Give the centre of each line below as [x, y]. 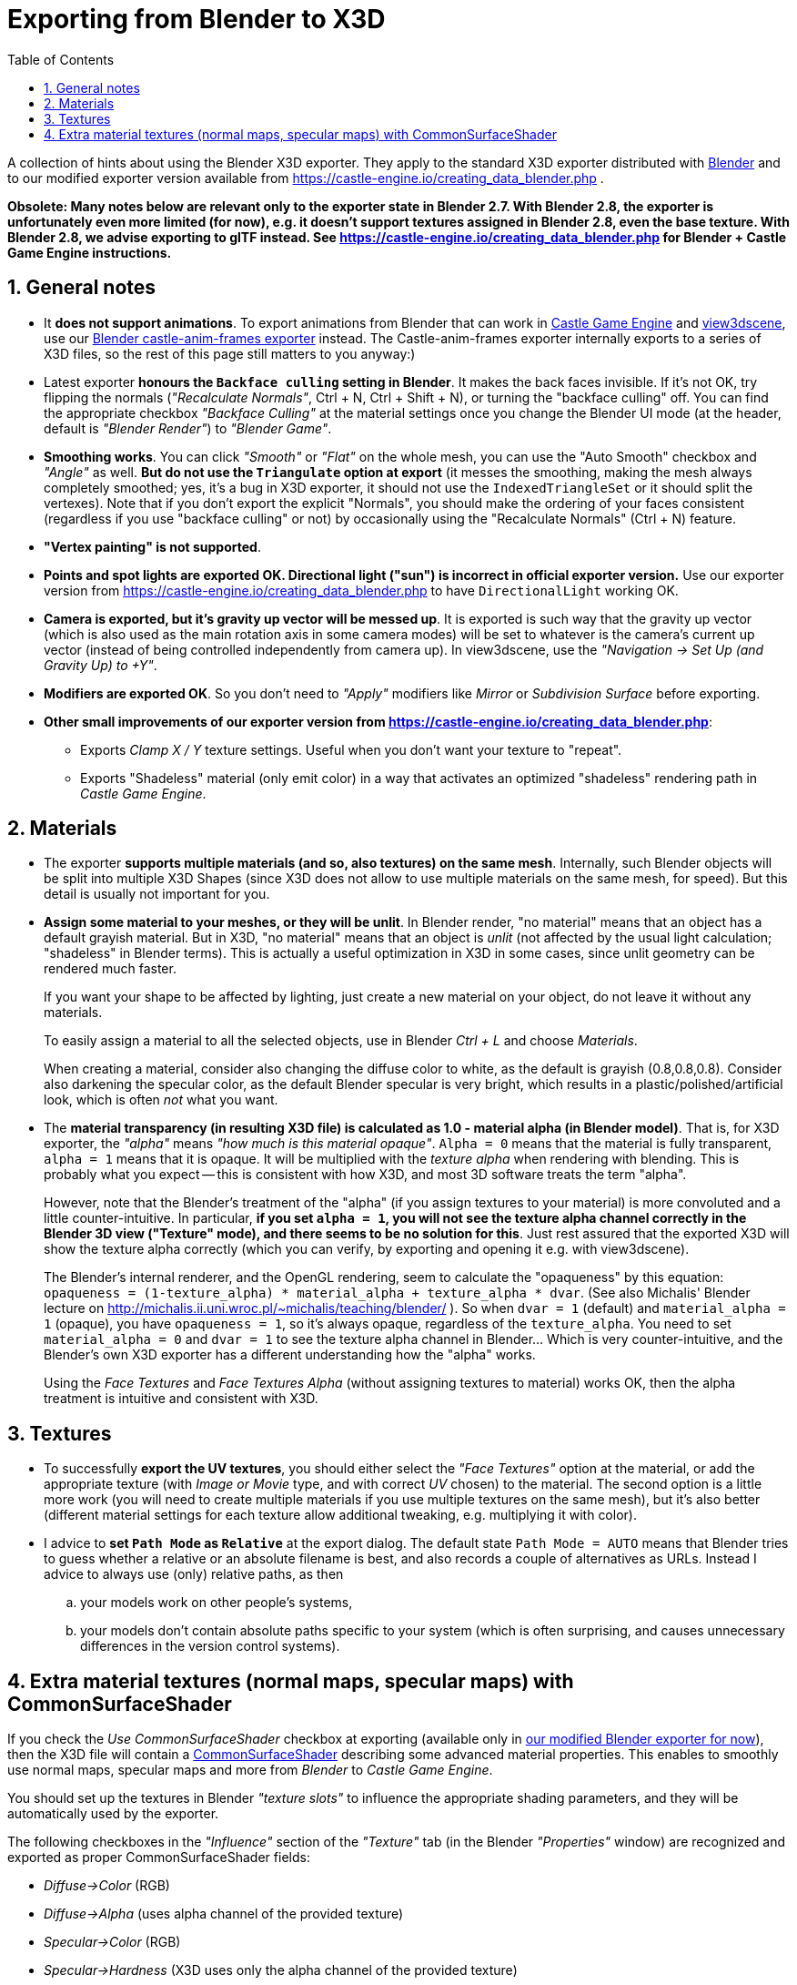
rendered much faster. [110, 969]
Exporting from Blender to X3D [197, 19]
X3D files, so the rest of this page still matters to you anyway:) [230, 353]
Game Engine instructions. [90, 252]
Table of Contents [61, 59]
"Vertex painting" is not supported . [152, 546]
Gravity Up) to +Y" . [101, 665]
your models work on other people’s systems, [217, 1603]
